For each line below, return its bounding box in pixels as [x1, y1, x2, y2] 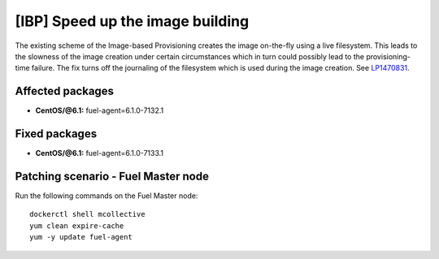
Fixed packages [15, 127, 98, 141]
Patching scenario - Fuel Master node [15, 169, 209, 183]
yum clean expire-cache [29, 221, 124, 231]
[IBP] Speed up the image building [15, 12, 250, 30]
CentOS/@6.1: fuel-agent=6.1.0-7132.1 [35, 106, 164, 115]
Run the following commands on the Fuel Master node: [15, 191, 198, 201]
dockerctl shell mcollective [29, 209, 146, 219]
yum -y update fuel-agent [29, 232, 133, 242]
